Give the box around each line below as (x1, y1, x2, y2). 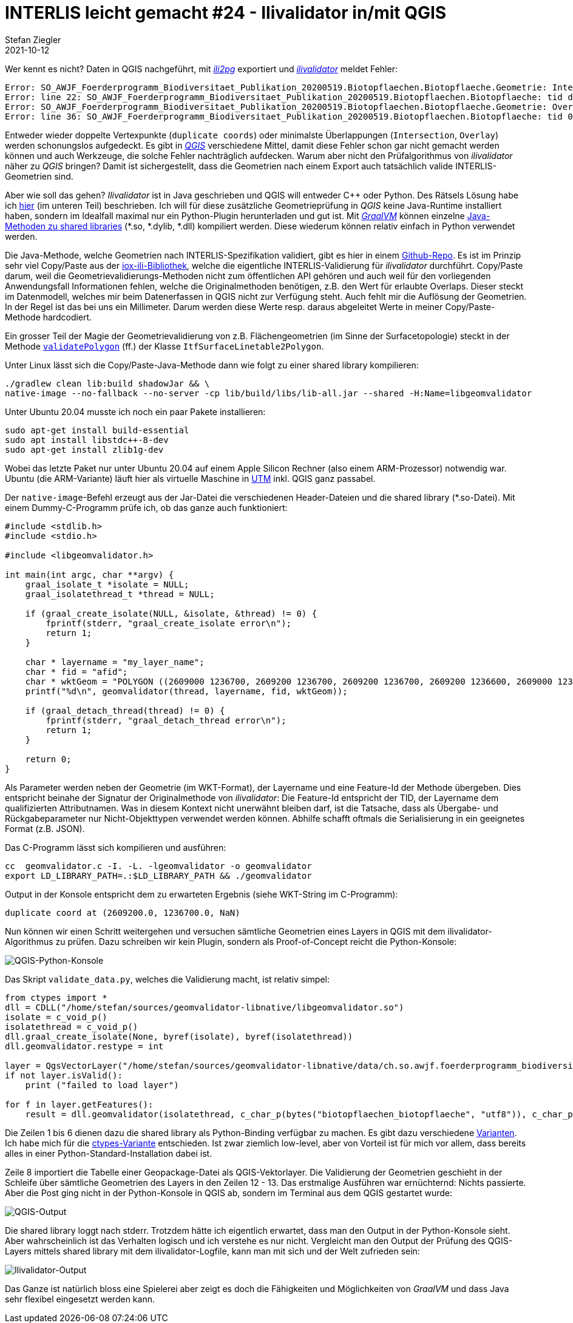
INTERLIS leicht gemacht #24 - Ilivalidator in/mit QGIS (5, 2, 447, 23)
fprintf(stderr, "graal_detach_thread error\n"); (46, 715, 286, 725)
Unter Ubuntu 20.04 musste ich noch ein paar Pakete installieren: (5, 406, 266, 417)
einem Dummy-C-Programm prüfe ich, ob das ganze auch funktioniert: (5, 502, 288, 513)
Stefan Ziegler (5, 34, 61, 45)
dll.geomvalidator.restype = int (5, 1041, 164, 1051)
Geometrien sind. (5, 171, 73, 181)
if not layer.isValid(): (5, 1070, 123, 1080)
